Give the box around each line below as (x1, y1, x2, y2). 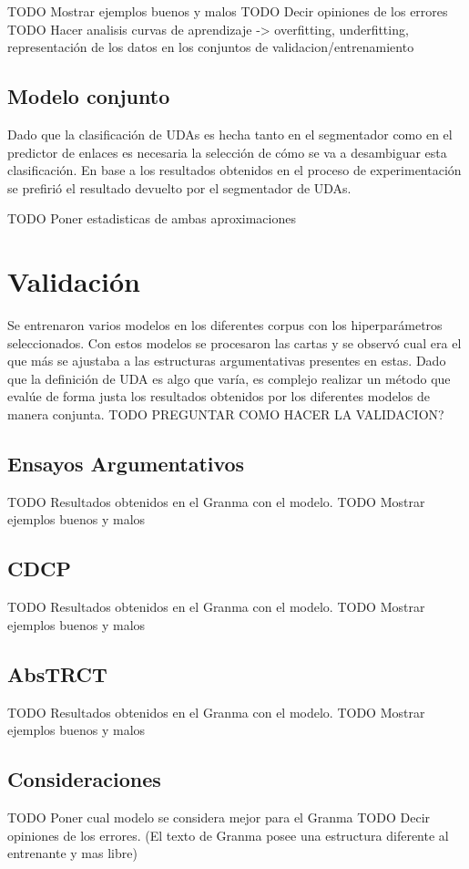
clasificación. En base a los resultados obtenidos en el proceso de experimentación (7, 160, 462, 180)
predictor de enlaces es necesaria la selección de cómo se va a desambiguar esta (7, 142, 447, 161)
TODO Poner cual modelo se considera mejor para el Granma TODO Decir (7, 808, 431, 827)
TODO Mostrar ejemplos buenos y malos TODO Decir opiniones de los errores (7, 2, 448, 20)
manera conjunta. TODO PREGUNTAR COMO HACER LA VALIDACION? (7, 405, 444, 424)
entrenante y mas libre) (7, 843, 138, 863)
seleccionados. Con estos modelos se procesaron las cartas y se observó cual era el (7, 333, 462, 352)
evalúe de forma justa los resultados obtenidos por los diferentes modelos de (7, 387, 430, 406)
